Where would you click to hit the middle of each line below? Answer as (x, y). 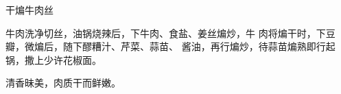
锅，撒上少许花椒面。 (54, 59)
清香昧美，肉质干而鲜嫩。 (63, 83)
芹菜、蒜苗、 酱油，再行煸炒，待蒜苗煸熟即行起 (228, 46)
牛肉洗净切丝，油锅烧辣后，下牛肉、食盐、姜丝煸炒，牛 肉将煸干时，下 (166, 33)
